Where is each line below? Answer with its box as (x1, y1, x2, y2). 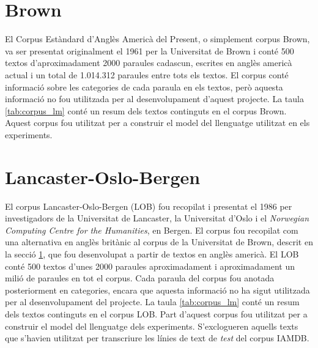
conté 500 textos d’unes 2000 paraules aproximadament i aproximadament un (5, 259, 295, 272)
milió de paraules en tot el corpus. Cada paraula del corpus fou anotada (5, 272, 275, 284)
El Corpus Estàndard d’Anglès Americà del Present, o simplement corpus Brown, (5, 32, 310, 45)
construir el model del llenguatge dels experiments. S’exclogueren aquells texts (5, 319, 298, 332)
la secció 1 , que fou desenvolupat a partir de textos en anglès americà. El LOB (5, 247, 299, 260)
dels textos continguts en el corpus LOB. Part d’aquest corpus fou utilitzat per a (5, 307, 308, 320)
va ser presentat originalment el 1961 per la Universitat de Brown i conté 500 (5, 44, 294, 57)
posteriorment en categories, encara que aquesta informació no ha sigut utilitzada (5, 283, 310, 296)
